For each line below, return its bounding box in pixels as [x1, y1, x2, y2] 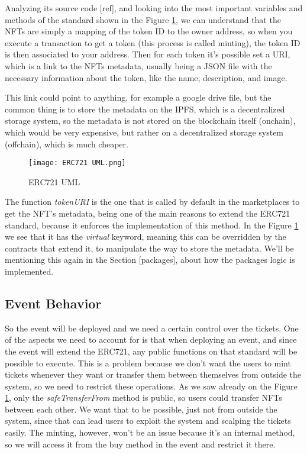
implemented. [5, 265, 54, 277]
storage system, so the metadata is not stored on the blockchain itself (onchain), [5, 114, 296, 127]
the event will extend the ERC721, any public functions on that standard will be [5, 344, 298, 357]
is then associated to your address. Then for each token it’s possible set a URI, [5, 48, 290, 60]
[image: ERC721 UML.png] [28, 159, 126, 168]
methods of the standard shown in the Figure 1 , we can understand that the [5, 13, 281, 25]
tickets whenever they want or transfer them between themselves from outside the [5, 368, 302, 381]
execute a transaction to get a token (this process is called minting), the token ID [5, 36, 300, 49]
